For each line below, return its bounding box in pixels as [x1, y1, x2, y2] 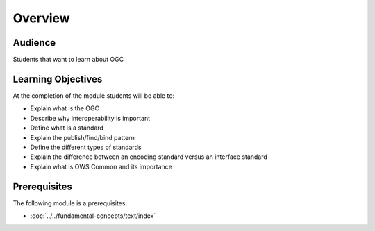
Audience [12, 37, 56, 49]
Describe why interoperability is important [30, 114, 151, 122]
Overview [12, 10, 70, 26]
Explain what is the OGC [30, 104, 100, 112]
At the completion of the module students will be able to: [12, 91, 175, 100]
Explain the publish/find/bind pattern [30, 133, 135, 142]
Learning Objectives [12, 73, 103, 85]
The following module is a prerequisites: [12, 198, 128, 207]
